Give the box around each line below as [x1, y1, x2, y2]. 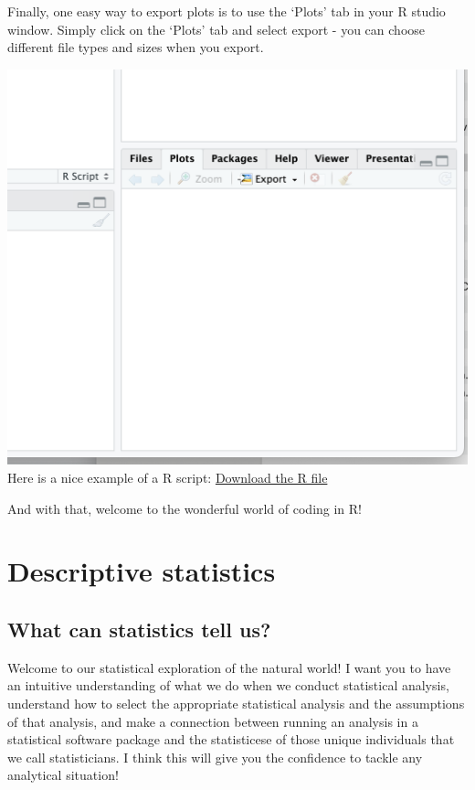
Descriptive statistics [7, 552, 276, 590]
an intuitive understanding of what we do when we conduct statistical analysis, [7, 676, 449, 695]
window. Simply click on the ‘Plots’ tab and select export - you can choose [7, 19, 426, 38]
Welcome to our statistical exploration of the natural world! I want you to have [7, 657, 451, 677]
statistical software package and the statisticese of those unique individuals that [7, 730, 455, 749]
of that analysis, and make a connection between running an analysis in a [7, 711, 418, 731]
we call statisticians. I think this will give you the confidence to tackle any [7, 747, 423, 766]
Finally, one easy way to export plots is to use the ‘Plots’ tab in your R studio [7, 2, 446, 20]
